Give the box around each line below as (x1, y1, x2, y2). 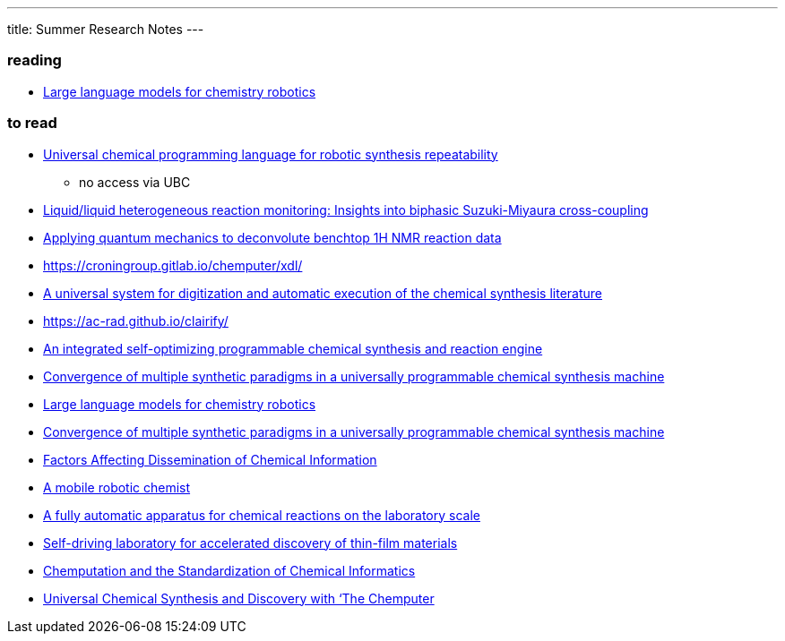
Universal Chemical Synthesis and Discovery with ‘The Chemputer (43, 590, 435, 606)
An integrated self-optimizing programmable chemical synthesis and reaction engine (43, 340, 543, 356)
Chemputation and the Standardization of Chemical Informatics (43, 562, 416, 578)
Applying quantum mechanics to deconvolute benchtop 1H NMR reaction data (43, 229, 502, 245)
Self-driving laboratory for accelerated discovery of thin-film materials (43, 534, 458, 551)
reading (7, 51, 62, 70)
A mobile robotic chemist (43, 479, 191, 495)
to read (7, 114, 57, 132)
